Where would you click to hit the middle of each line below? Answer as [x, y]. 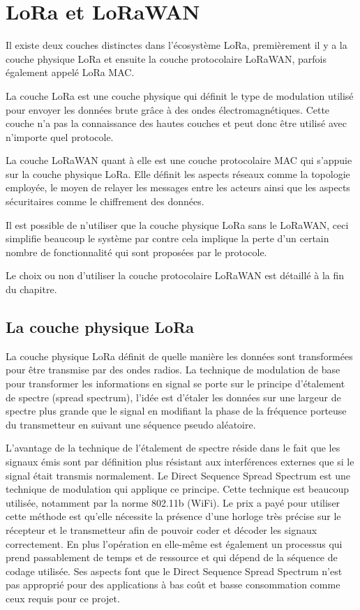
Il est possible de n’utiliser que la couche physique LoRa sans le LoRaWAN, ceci [177, 224]
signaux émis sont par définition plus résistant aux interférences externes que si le [180, 461]
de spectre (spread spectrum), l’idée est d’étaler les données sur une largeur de [173, 397]
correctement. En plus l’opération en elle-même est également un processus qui [174, 543]
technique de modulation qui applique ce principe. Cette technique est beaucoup [178, 489]
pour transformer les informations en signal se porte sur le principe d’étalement [175, 384]
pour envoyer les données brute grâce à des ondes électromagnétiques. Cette [168, 109]
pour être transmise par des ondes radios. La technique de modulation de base [173, 370]
